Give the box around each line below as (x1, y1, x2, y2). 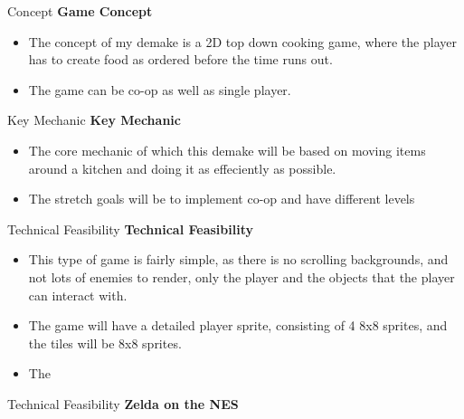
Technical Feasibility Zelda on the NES (7, 394, 239, 413)
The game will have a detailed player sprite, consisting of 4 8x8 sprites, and (28, 316, 448, 335)
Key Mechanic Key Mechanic (7, 110, 181, 129)
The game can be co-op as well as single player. (28, 80, 291, 99)
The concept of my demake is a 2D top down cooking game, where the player (28, 32, 457, 51)
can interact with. (28, 285, 128, 304)
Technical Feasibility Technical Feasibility (7, 219, 253, 238)
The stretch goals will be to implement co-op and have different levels (28, 189, 415, 208)
